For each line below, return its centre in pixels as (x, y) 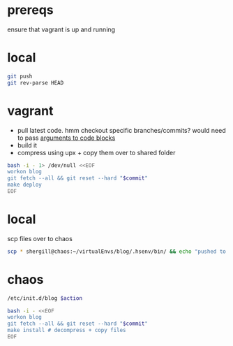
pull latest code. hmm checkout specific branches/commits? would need (122, 130)
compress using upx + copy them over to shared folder (96, 152)
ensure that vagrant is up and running (61, 29)
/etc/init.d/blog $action (45, 298)
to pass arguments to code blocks (66, 138)
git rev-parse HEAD (36, 82)
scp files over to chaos (40, 238)
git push (20, 76)
